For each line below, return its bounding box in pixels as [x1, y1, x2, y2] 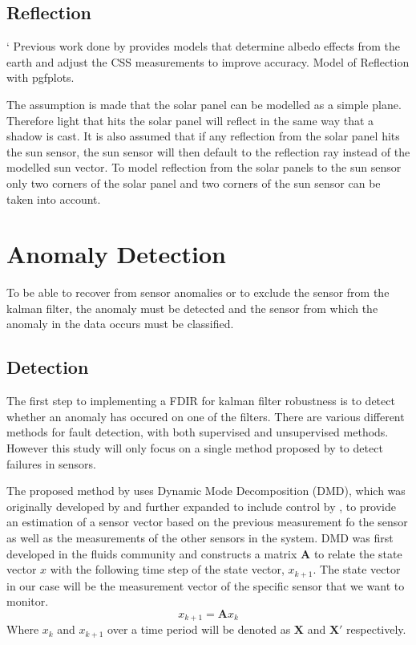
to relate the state [313, 545, 402, 562]
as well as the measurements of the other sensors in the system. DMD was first [6, 529, 394, 546]
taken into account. [6, 190, 101, 207]
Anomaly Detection [6, 237, 226, 270]
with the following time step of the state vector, [50, 561, 285, 578]
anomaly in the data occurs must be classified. [6, 315, 234, 332]
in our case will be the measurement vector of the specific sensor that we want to [6, 577, 405, 594]
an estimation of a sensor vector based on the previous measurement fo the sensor [6, 513, 408, 530]
